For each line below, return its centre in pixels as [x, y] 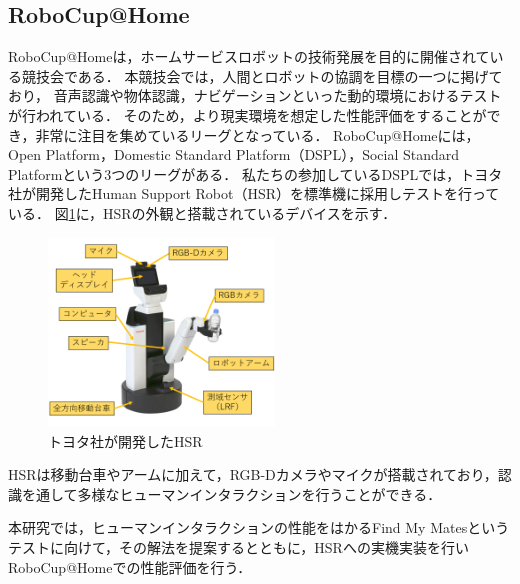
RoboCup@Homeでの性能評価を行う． [130, 566]
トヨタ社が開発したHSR [125, 440]
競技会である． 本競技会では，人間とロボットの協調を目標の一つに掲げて [262, 75]
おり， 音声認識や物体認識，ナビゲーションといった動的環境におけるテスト [255, 95]
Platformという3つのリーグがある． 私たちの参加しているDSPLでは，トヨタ [255, 173]
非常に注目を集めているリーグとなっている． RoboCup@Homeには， [257, 134]
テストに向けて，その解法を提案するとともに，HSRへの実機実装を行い [238, 547]
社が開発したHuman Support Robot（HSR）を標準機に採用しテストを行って [254, 193]
